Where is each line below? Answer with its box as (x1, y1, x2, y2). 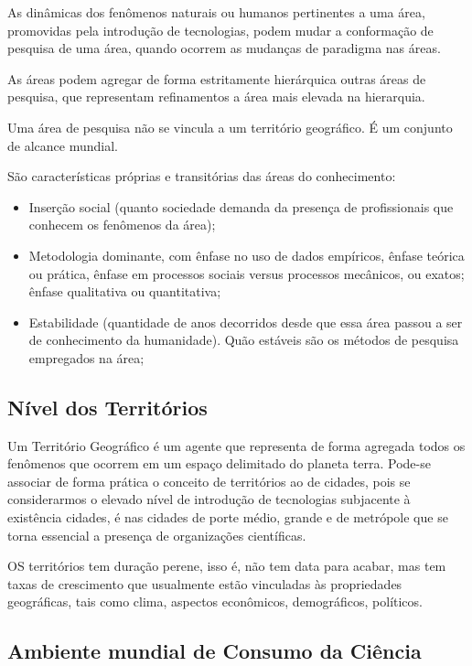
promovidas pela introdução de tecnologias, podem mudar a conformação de (7, 20, 434, 39)
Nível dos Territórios (7, 392, 208, 421)
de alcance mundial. (7, 135, 118, 155)
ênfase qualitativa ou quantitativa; (28, 282, 221, 301)
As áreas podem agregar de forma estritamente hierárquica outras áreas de (7, 69, 426, 88)
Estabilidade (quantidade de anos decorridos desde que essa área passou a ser (28, 312, 463, 331)
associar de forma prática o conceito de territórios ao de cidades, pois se (7, 471, 411, 490)
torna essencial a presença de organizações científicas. (7, 525, 306, 544)
